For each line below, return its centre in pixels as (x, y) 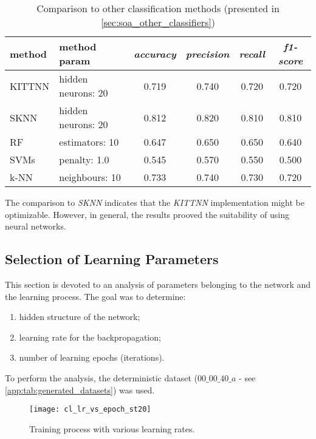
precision (208, 53)
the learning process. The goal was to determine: (95, 296)
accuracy (155, 53)
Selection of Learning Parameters (112, 259)
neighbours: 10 (90, 177)
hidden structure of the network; (80, 317)
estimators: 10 (89, 142)
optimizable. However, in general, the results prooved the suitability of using (147, 214)
